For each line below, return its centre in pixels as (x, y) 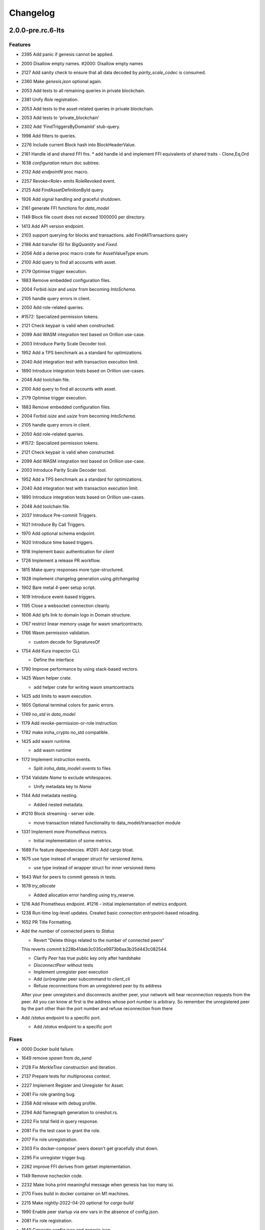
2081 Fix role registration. (47, 1221)
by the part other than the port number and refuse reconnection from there (97, 1009)
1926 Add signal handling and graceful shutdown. (71, 199)
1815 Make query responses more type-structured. (73, 569)
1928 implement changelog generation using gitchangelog (80, 579)
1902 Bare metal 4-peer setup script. (58, 587)
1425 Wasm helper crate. (47, 678)
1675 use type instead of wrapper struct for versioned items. (82, 859)
